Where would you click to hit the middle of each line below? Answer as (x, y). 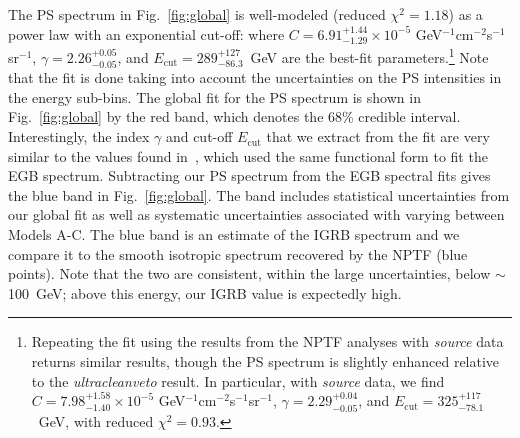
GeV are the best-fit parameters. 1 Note (369, 55)
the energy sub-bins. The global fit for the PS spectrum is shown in (214, 96)
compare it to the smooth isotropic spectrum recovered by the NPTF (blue (238, 253)
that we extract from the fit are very (378, 136)
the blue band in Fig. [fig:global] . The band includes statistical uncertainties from (259, 194)
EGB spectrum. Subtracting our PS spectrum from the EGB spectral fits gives (249, 175)
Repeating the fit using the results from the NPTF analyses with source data (267, 341)
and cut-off (199, 136)
